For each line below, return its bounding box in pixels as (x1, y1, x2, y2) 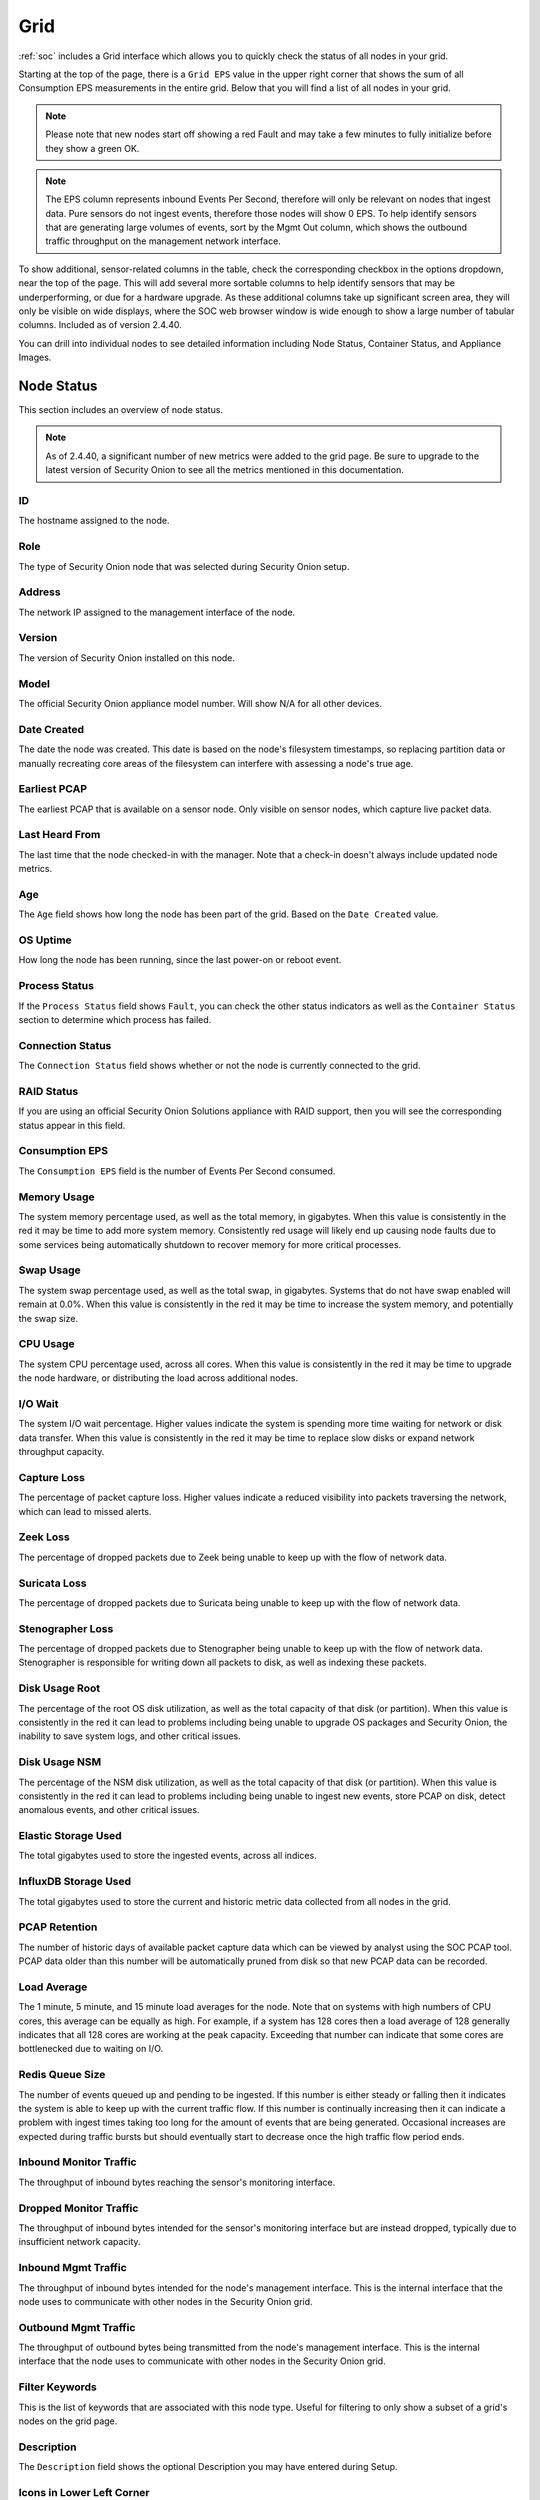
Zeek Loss (18, 1530, 70, 1544)
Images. (18, 351, 52, 364)
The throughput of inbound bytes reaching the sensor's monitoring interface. (18, 2176, 336, 2188)
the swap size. (18, 1312, 79, 1324)
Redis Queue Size (18, 2068, 106, 2082)
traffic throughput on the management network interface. (45, 235, 282, 247)
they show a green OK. (45, 142, 140, 154)
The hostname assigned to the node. (18, 515, 170, 527)
